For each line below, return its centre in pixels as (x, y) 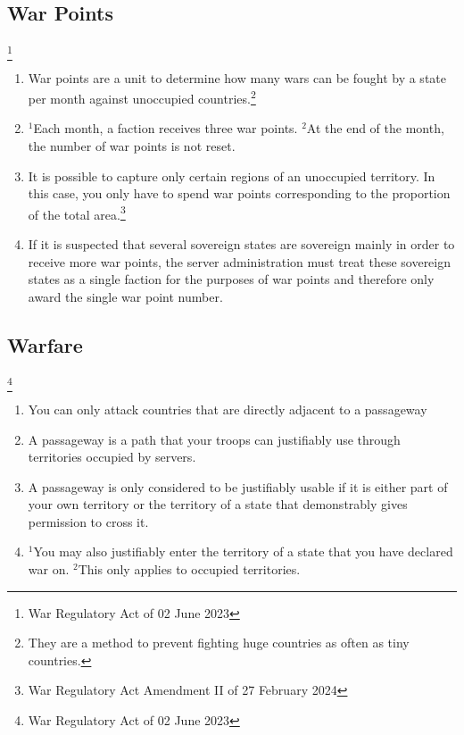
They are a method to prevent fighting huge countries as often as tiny (219, 643)
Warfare (45, 344)
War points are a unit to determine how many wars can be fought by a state (237, 77)
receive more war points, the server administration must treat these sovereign (240, 261)
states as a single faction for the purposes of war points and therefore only (231, 279)
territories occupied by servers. (112, 457)
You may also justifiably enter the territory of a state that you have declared (243, 551)
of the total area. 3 (77, 213)
